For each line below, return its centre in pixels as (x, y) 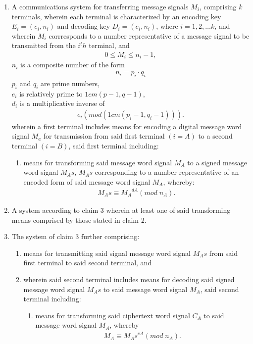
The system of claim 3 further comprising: (76, 236)
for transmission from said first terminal (104, 136)
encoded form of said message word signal (87, 181)
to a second (215, 136)
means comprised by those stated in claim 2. (79, 220)
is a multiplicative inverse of (62, 103)
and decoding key (84, 26)
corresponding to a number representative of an (167, 172)
